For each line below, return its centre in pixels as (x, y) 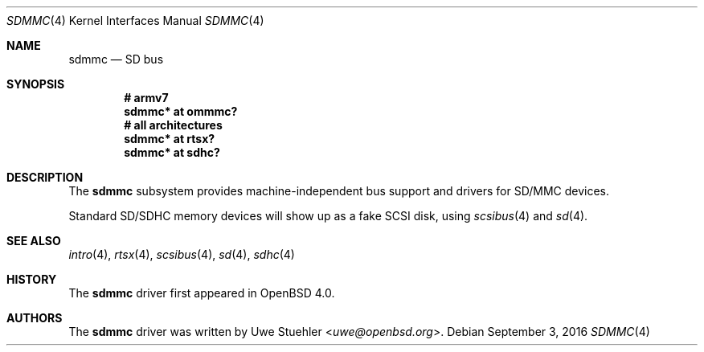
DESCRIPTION (45, 177)
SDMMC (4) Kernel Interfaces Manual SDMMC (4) (135, 20)
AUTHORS (35, 318)
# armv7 (146, 98)
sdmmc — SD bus (116, 59)
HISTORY (32, 279)
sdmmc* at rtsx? (170, 139)
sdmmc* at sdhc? (172, 152)
